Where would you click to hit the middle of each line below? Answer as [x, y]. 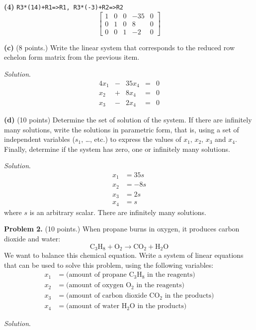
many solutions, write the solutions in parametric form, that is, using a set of [122, 129]
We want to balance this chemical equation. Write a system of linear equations [124, 255]
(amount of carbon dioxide [107, 296]
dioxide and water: [32, 239]
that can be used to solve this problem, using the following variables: [109, 265]
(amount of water [93, 306]
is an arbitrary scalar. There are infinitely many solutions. [118, 212]
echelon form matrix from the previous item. [72, 57]
